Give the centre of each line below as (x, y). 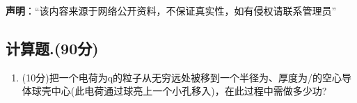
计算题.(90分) (52, 48)
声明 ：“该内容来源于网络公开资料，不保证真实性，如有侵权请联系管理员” (171, 10)
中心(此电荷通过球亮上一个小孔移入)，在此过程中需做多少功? (189, 91)
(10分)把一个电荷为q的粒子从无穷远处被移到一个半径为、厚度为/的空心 (182, 77)
